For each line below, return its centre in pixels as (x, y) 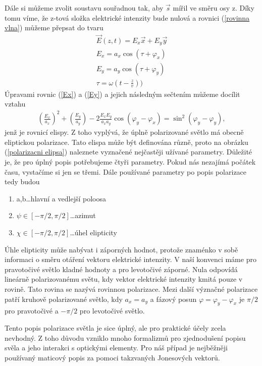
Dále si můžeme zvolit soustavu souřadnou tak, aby (84, 8)
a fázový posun (173, 299)
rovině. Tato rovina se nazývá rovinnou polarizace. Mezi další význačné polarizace (131, 289)
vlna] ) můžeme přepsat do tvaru (54, 28)
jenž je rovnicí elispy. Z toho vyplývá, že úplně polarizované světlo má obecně (124, 132)
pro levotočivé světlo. (112, 311)
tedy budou (22, 181)
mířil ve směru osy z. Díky (214, 8)
